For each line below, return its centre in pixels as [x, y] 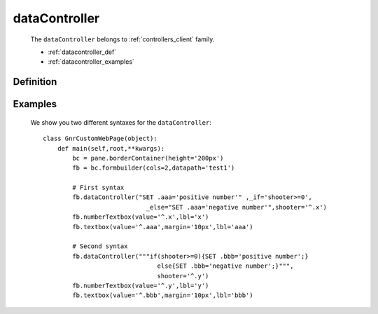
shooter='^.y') [183, 276]
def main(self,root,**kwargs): [111, 148]
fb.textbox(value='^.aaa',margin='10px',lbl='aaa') [163, 227]
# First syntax [98, 188]
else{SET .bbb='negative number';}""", [225, 266]
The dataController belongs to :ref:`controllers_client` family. [122, 39]
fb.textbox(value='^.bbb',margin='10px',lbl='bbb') [163, 295]
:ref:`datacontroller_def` [82, 52]
